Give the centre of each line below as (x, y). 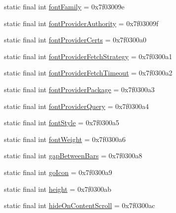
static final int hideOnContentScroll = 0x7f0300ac (80, 205)
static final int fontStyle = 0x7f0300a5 (62, 123)
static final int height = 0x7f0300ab (58, 189)
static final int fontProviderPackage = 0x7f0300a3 (79, 89)
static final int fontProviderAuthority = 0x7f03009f (81, 23)
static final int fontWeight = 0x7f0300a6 (65, 139)
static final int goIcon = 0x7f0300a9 (58, 172)
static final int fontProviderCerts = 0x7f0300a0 (75, 40)
